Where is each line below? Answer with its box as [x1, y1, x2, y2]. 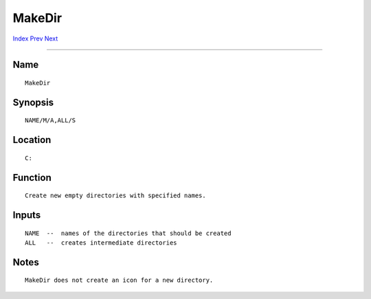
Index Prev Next [12, 34, 58, 43]
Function [12, 172, 52, 184]
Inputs [12, 209, 41, 221]
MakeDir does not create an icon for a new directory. [25, 276, 214, 285]
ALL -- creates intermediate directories [25, 239, 178, 247]
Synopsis [12, 96, 54, 108]
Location [12, 134, 52, 146]
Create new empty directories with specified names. [25, 192, 206, 199]
